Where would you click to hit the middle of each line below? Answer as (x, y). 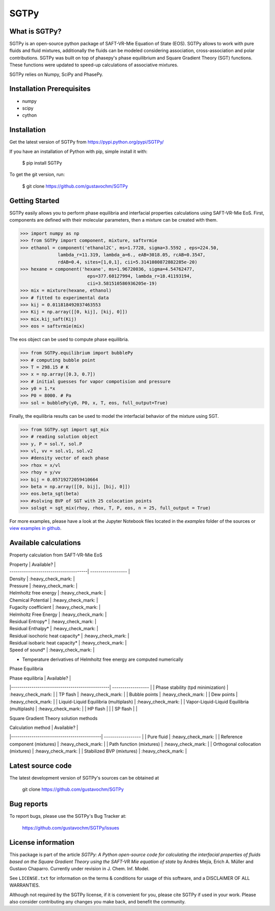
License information (42, 842)
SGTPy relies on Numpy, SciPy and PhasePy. (57, 74)
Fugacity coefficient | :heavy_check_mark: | (55, 607)
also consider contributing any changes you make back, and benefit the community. (98, 902)
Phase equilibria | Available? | (40, 678)
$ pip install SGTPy (42, 163)
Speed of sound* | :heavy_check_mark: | (52, 650)
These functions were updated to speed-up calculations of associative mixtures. (94, 65)
